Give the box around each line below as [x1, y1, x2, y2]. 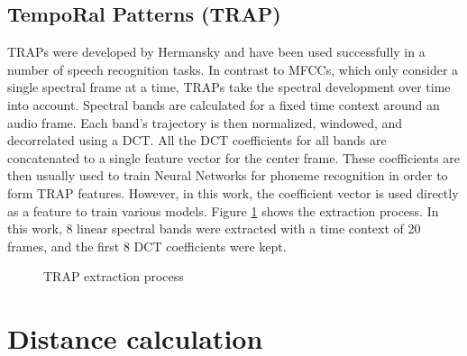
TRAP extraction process [43, 267, 184, 286]
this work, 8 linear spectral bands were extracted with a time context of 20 [7, 219, 421, 238]
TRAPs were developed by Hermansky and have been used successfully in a [7, 42, 426, 61]
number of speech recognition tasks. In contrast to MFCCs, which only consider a [7, 59, 459, 78]
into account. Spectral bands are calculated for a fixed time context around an [7, 95, 440, 114]
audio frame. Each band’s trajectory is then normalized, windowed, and [7, 113, 403, 132]
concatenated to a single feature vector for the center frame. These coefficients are [7, 148, 461, 167]
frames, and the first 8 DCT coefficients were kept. [7, 236, 287, 255]
